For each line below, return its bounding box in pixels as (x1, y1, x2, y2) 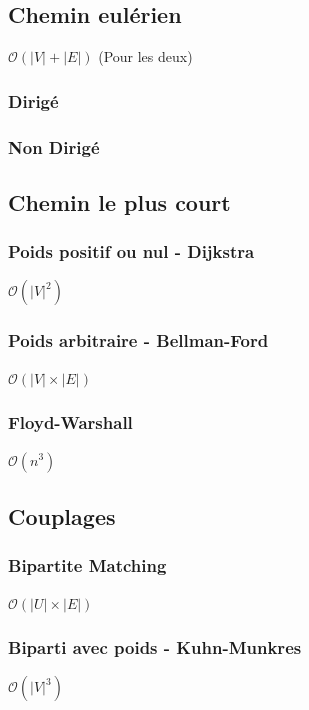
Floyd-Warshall (8, 410, 133, 435)
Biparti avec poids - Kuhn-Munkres (8, 635, 302, 660)
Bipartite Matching (8, 553, 167, 578)
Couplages (8, 500, 116, 531)
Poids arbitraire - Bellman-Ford (8, 328, 269, 353)
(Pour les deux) (98, 46, 193, 67)
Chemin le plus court (8, 186, 231, 217)
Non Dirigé (8, 134, 100, 159)
